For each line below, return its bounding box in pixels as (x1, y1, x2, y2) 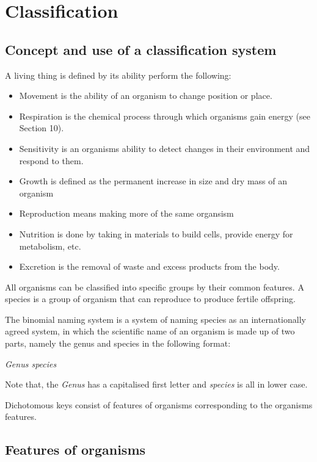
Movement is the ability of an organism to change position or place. (19, 89, 272, 102)
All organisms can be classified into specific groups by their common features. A (5, 280, 304, 293)
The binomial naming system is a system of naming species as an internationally (5, 312, 306, 325)
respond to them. (19, 154, 84, 167)
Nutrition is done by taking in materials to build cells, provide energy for (19, 227, 293, 240)
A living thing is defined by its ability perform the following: (5, 68, 231, 81)
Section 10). (19, 121, 64, 134)
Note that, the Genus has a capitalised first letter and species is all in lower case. (5, 378, 308, 391)
